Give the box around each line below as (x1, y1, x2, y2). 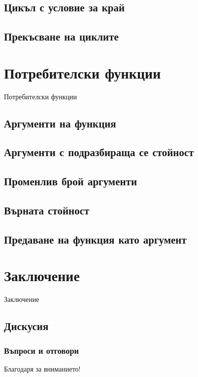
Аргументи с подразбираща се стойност (4, 144, 194, 160)
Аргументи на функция (4, 115, 116, 130)
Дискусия (4, 318, 49, 334)
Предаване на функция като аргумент (4, 231, 187, 247)
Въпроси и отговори (4, 344, 79, 356)
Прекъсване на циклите (4, 29, 119, 44)
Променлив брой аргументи (4, 173, 137, 189)
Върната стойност (4, 203, 90, 218)
